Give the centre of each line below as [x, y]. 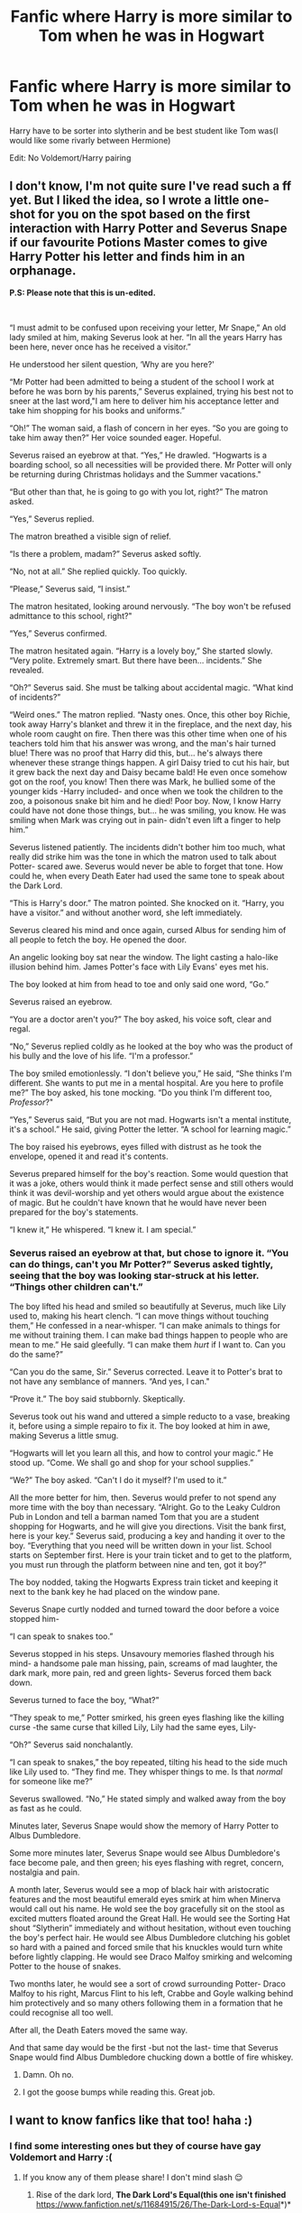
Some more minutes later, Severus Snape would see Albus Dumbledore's [145, 1853]
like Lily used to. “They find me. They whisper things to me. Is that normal [146, 1772]
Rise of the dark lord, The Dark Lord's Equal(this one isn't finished [161, 2194]
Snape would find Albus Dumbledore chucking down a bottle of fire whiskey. [151, 2057]
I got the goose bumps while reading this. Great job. [119, 2092]
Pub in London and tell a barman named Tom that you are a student [134, 1517]
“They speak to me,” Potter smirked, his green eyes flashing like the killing [147, 1718]
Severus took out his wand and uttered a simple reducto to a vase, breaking [150, 1417]
